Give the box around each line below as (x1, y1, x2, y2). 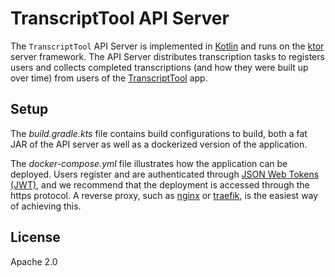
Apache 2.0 (10, 255, 58, 267)
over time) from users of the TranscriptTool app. (10, 72, 208, 84)
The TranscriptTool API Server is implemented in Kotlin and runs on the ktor (10, 40, 325, 52)
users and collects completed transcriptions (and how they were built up (10, 61, 309, 73)
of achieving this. (10, 200, 82, 212)
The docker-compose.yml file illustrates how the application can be (10, 157, 288, 169)
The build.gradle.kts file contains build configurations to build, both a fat (10, 127, 308, 139)
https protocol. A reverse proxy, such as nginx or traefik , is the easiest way (10, 189, 319, 201)
